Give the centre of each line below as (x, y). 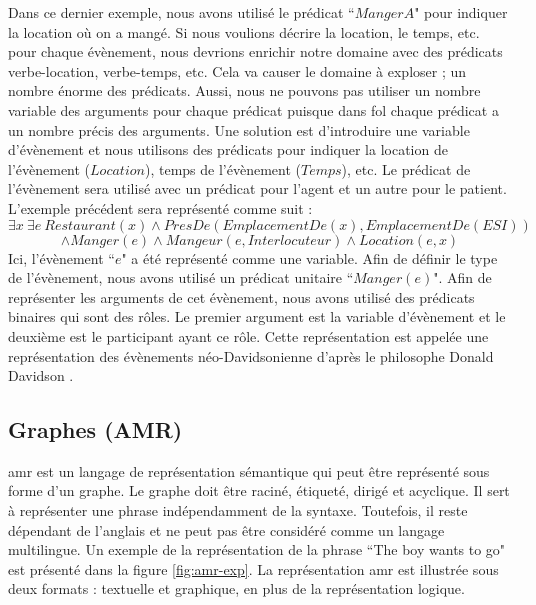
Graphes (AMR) (95, 429)
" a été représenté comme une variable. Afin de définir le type (309, 257)
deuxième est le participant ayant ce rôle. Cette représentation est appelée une (248, 335)
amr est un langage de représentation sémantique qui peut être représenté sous (249, 470)
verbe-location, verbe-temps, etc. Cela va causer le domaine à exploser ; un (237, 70)
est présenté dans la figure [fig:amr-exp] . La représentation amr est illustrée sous (253, 568)
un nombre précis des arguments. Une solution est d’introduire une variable (239, 129)
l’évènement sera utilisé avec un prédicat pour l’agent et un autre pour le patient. (257, 188)
